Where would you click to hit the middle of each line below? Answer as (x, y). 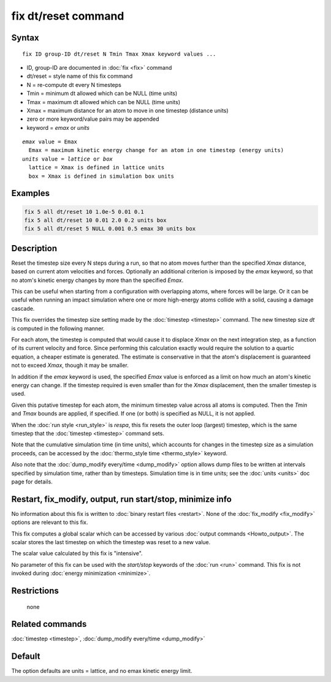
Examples (31, 193)
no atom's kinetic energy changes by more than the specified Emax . (97, 280)
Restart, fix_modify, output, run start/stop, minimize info (122, 499)
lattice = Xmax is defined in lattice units (97, 168)
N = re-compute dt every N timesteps (74, 85)
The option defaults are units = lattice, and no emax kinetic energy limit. (102, 671)
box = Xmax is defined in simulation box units (101, 176)
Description (34, 248)
